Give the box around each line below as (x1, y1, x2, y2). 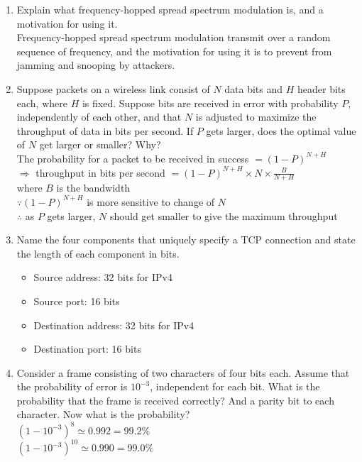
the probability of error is (16, 379, 128, 394)
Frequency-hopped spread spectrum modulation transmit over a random (16, 30, 331, 45)
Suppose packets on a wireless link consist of (16, 81, 210, 96)
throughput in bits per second (35, 165, 165, 180)
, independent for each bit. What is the (150, 379, 320, 394)
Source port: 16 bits (33, 293, 120, 308)
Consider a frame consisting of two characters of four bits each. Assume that (16, 365, 350, 380)
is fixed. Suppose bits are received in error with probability (82, 95, 339, 110)
